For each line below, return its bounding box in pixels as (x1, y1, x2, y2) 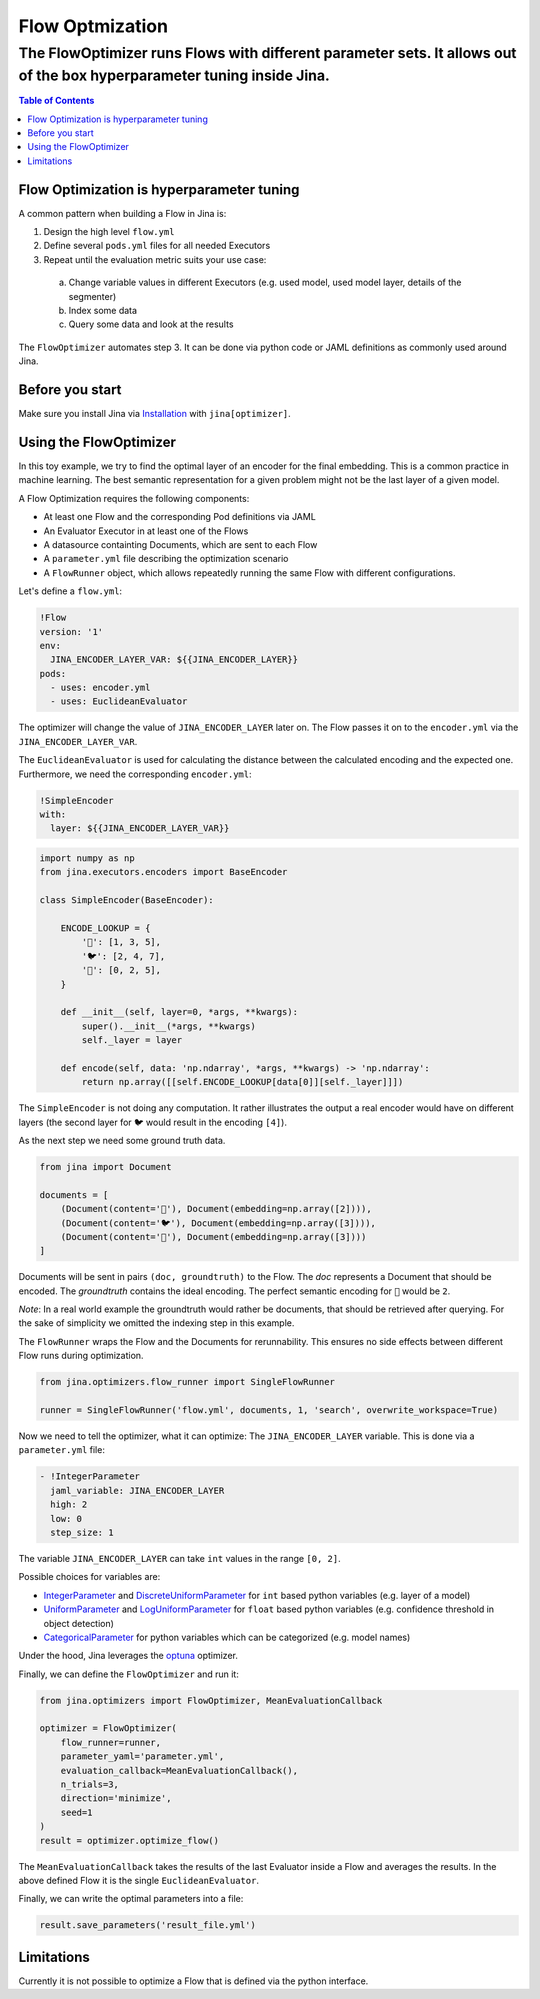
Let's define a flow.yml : (18, 585, 123, 597)
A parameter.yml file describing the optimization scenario (43, 553, 289, 565)
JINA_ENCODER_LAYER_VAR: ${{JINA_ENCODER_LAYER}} (50, 654, 299, 665)
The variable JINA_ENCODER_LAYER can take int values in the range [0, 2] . (18, 1552, 341, 1564)
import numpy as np (39, 852, 135, 864)
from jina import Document (39, 1161, 172, 1172)
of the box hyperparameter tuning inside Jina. (18, 66, 330, 85)
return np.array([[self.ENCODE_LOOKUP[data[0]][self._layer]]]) (81, 1076, 404, 1088)
